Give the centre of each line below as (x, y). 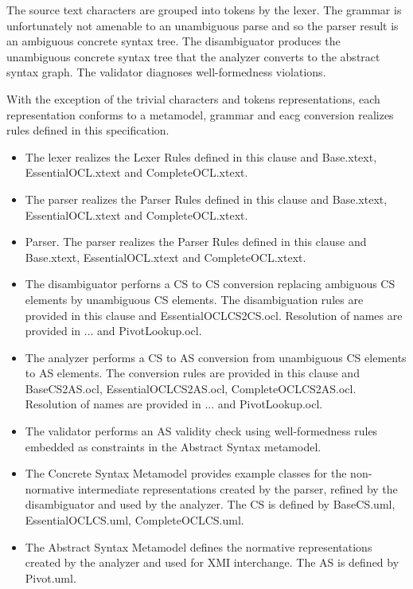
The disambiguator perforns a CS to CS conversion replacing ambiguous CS (210, 284)
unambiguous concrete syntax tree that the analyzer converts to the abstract (193, 56)
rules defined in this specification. (88, 130)
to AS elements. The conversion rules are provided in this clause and (192, 373)
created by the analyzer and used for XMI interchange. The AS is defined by (212, 562)
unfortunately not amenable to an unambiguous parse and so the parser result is (203, 25)
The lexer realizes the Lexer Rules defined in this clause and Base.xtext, (201, 156)
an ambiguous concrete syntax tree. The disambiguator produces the (173, 41)
